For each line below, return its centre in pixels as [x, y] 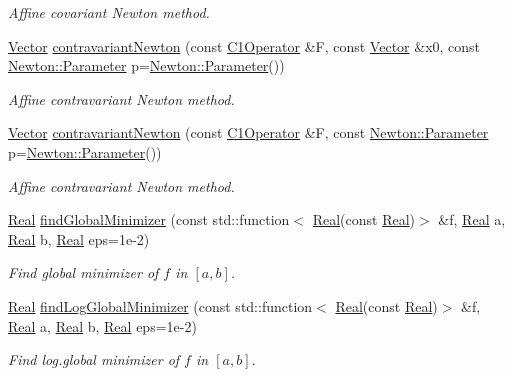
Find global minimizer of [83, 272]
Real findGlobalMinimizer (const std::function [149, 219]
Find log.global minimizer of [94, 359]
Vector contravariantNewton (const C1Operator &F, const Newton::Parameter [248, 132]
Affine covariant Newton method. [109, 12]
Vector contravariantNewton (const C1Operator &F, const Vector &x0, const [244, 45]
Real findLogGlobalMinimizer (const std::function [160, 305]
